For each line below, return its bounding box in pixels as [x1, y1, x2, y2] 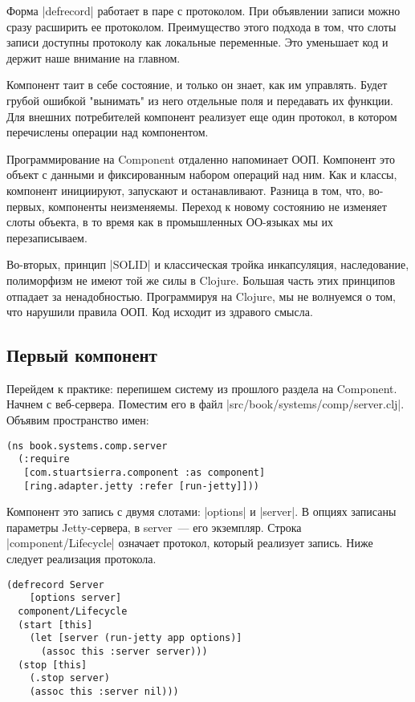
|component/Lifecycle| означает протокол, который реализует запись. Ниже [6, 534, 373, 551]
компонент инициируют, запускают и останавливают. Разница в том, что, [6, 181, 365, 198]
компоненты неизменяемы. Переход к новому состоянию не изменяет [48, 197, 387, 214]
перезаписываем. [6, 229, 87, 245]
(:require [18, 453, 70, 465]
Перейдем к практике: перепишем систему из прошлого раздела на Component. [6, 379, 397, 396]
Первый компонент [6, 343, 157, 367]
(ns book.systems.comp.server [6, 440, 168, 452]
